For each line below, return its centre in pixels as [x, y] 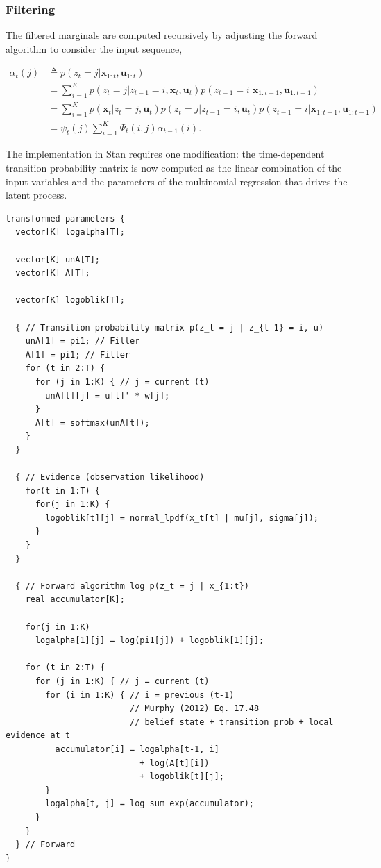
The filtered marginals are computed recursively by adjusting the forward [162, 35]
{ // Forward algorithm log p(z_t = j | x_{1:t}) [132, 586]
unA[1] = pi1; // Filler [83, 341]
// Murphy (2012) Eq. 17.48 [194, 709]
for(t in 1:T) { [63, 491]
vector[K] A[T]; [53, 273]
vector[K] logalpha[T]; [70, 232]
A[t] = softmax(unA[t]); [92, 423]
